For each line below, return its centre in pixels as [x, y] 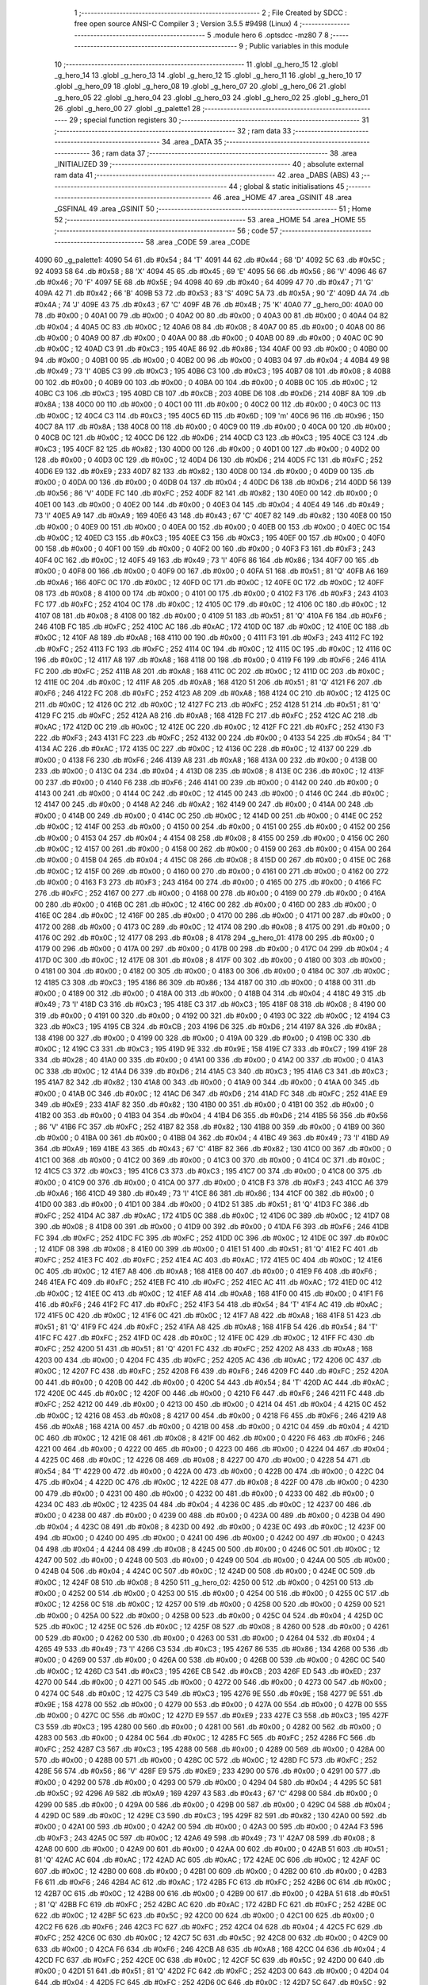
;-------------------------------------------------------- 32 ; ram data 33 [173, 130]
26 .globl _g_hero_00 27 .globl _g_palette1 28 [128, 109]
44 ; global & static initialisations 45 [287, 186]
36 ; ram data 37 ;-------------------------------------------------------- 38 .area [224, 153]
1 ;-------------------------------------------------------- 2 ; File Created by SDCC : [211, 13]
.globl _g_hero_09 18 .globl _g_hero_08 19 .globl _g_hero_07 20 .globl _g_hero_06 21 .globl [200, 87]
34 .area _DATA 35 [192, 142]
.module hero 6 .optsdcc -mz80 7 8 [271, 35]
